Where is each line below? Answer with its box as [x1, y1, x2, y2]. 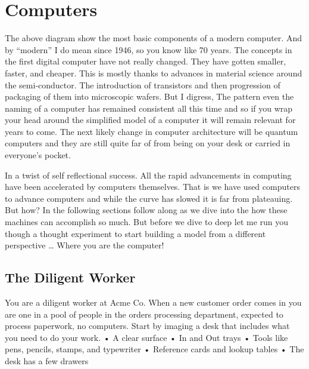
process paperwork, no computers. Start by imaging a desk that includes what [5, 319, 290, 332]
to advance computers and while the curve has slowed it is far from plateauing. [5, 192, 293, 204]
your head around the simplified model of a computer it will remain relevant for [5, 113, 296, 126]
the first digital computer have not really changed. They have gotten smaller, [5, 55, 286, 67]
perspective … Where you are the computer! [5, 239, 164, 251]
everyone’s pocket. [5, 149, 71, 161]
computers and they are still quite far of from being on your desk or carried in [5, 137, 291, 149]
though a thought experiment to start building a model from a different [5, 227, 266, 239]
